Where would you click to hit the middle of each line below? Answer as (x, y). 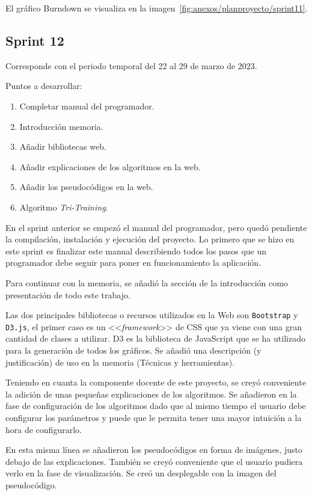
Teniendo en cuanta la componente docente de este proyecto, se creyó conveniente (156, 382)
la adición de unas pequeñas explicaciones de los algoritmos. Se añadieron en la (151, 394)
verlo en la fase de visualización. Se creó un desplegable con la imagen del (141, 473)
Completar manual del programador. (87, 106)
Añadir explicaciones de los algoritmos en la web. (110, 166)
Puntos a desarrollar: (44, 86)
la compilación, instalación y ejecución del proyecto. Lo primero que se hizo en (150, 239)
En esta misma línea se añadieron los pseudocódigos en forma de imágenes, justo (154, 450)
